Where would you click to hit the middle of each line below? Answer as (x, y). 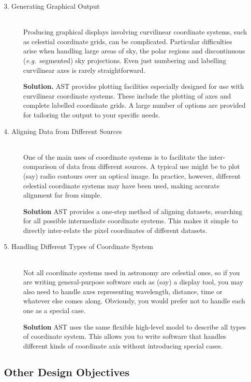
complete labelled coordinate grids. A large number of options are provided (134, 105)
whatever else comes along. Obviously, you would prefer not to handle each (134, 301)
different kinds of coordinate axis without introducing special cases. (123, 345)
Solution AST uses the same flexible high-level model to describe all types (135, 326)
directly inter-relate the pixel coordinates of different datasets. (115, 230)
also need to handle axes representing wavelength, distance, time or (123, 291)
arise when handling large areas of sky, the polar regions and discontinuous (134, 51)
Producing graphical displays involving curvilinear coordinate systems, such (135, 32)
